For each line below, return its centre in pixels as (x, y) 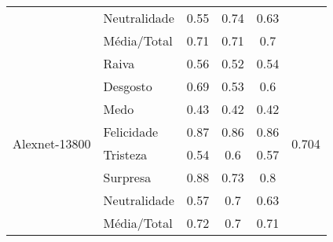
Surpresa (127, 177)
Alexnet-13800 (52, 143)
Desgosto (128, 86)
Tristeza (125, 154)
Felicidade (131, 132)
